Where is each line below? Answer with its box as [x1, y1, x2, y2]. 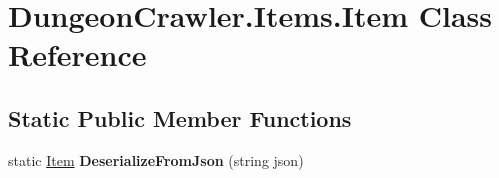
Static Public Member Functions [8, 102, 352, 133]
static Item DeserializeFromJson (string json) [8, 149, 304, 170]
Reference [8, 34, 147, 75]
